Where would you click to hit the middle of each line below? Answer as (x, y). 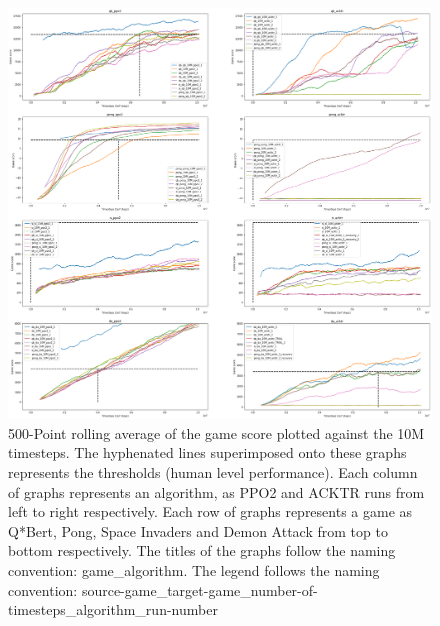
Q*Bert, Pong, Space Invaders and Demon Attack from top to (198, 530)
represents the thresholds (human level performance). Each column (213, 471)
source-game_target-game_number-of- (199, 589)
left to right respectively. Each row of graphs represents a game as (210, 511)
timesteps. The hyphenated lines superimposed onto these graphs (207, 452)
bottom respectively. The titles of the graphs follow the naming (202, 550)
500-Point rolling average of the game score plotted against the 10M (216, 432)
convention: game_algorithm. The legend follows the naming (194, 569)
